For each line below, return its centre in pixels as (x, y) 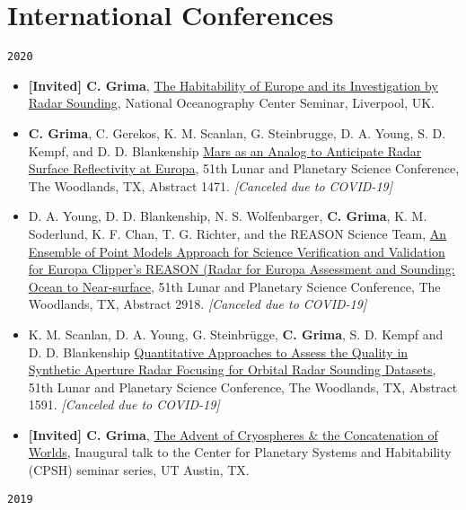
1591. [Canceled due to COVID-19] (124, 404)
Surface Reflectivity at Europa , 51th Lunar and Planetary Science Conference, (244, 168)
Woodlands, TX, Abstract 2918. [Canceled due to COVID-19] (198, 304)
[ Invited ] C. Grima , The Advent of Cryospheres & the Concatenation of (233, 434)
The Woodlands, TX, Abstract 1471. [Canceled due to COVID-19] (210, 185)
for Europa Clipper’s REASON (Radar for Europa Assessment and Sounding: (242, 269)
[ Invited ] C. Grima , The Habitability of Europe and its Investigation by (233, 85)
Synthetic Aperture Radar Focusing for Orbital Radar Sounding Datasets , (232, 369)
